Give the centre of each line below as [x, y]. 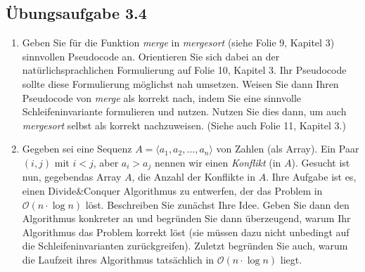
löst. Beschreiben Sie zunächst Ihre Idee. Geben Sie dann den [217, 204]
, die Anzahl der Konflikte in [193, 177]
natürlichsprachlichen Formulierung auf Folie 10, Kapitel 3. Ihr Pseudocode [184, 70]
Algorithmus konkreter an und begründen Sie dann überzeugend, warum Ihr [186, 218]
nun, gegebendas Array [72, 177]
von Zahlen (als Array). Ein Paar [288, 149]
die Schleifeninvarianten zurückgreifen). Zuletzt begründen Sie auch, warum [185, 246]
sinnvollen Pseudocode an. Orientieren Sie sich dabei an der [151, 56]
